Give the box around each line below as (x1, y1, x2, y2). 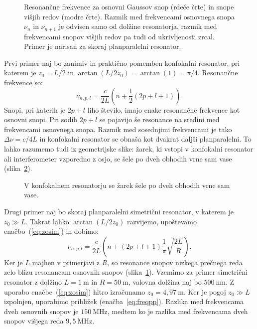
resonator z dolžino (4, 276, 62, 287)
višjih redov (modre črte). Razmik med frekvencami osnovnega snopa (24, 11, 235, 21)
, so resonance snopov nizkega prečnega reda (107, 257, 243, 267)
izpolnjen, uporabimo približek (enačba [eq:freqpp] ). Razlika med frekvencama (4, 296, 244, 307)
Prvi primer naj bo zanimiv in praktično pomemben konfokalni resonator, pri (4, 57, 240, 68)
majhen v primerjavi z (32, 257, 100, 267)
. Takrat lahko (25, 216, 69, 226)
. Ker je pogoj (183, 286, 226, 297)
